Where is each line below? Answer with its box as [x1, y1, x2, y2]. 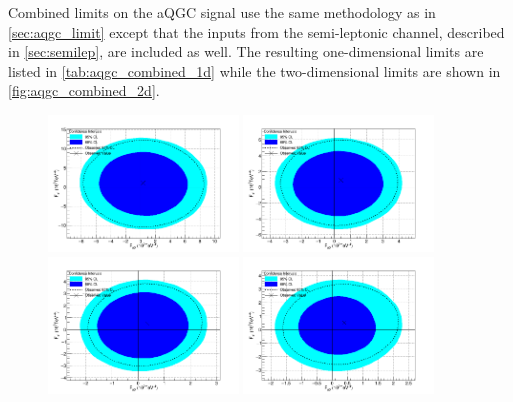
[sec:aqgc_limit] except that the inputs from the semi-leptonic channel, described [8, 21, 505, 42]
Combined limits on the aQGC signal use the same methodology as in [8, 2, 436, 22]
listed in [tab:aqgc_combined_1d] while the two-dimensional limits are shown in [8, 60, 501, 81]
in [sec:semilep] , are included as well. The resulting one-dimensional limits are [8, 41, 484, 62]
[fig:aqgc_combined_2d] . [8, 80, 160, 101]
